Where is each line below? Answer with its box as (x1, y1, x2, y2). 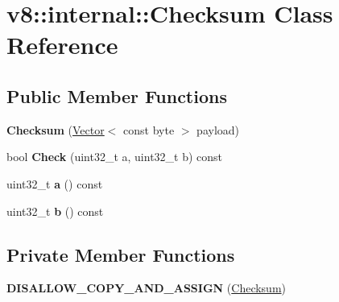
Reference (6, 28, 118, 61)
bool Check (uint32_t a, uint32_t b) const (6, 148, 223, 165)
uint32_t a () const (6, 175, 103, 192)
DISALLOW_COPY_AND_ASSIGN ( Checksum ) (6, 279, 287, 296)
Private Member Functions (6, 242, 235, 267)
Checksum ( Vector (6, 121, 105, 138)
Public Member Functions (6, 83, 227, 108)
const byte (123, 121, 175, 138)
